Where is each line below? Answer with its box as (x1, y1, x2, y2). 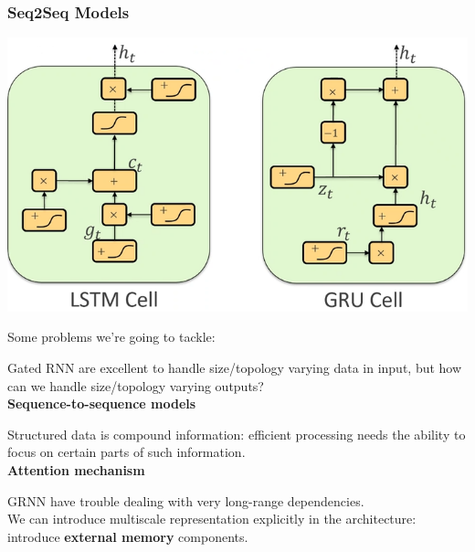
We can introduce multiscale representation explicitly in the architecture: (7, 509, 417, 528)
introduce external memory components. (7, 526, 248, 546)
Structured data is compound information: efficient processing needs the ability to (7, 424, 466, 443)
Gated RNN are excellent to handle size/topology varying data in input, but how (7, 357, 462, 377)
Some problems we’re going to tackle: (7, 327, 216, 346)
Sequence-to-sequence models (7, 394, 196, 413)
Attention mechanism (7, 460, 145, 479)
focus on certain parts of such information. (7, 442, 246, 462)
